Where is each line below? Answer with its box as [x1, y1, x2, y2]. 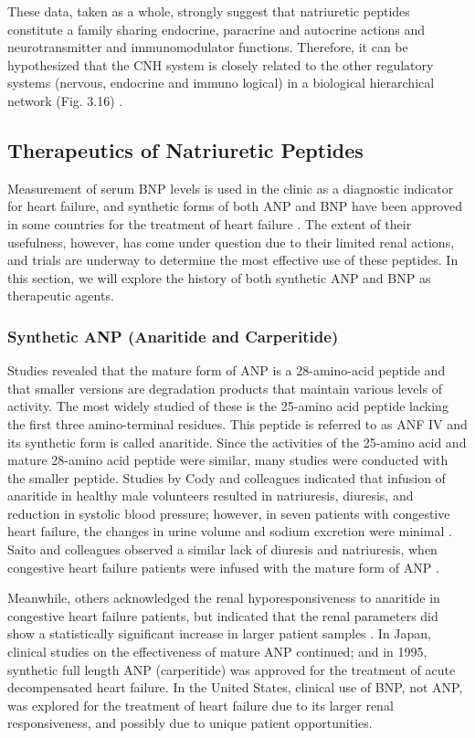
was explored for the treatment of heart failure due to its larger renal [7, 695, 394, 714]
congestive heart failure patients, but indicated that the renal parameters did [7, 606, 438, 625]
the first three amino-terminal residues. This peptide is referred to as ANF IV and [7, 414, 468, 433]
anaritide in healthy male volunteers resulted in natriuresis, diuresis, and [7, 486, 414, 505]
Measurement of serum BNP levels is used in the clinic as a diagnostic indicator [7, 178, 454, 197]
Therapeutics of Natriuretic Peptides [7, 135, 364, 163]
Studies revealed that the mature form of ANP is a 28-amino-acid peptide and [7, 361, 446, 380]
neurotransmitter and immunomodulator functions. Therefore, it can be [7, 37, 408, 57]
